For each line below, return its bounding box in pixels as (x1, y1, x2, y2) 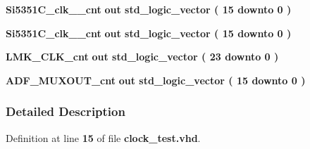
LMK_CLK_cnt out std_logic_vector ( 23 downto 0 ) (6, 49, 279, 64)
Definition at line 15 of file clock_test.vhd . (6, 130, 201, 145)
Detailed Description (6, 103, 125, 120)
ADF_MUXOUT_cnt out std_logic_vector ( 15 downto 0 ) (6, 72, 306, 87)
